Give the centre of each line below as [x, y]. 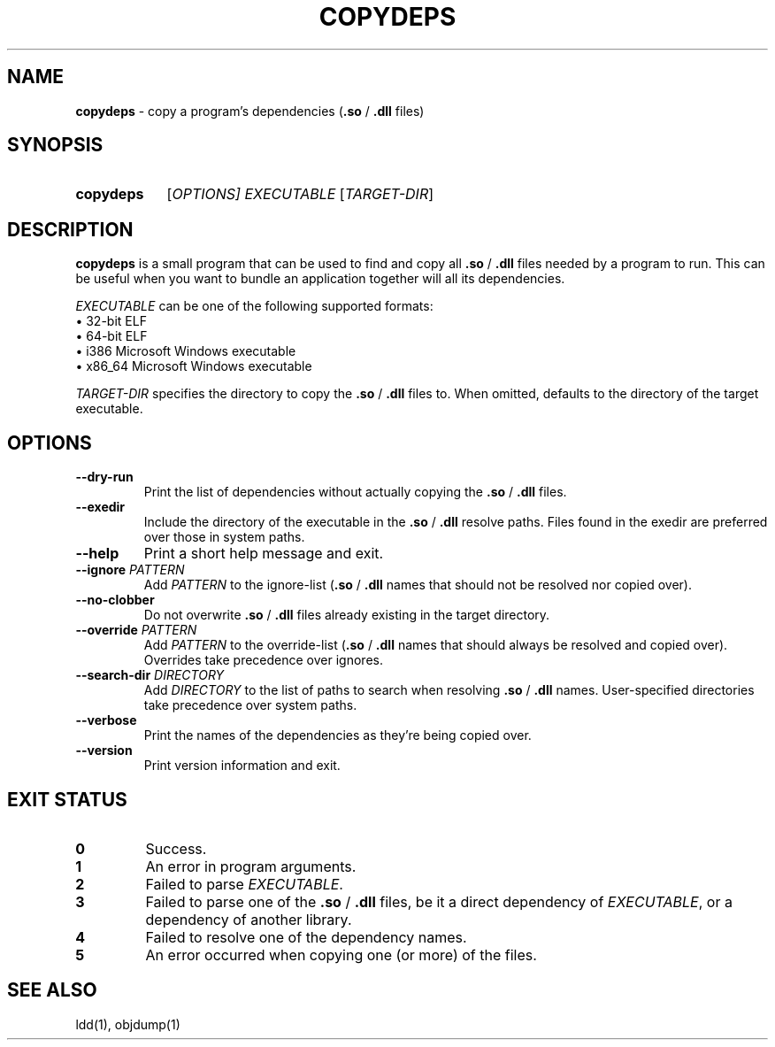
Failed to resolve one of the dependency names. [306, 937]
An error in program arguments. [251, 866]
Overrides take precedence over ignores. [263, 660]
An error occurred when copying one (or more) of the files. [341, 955]
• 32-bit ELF [111, 321]
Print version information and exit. [242, 766]
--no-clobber [115, 600]
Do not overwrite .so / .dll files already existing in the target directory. [347, 615]
